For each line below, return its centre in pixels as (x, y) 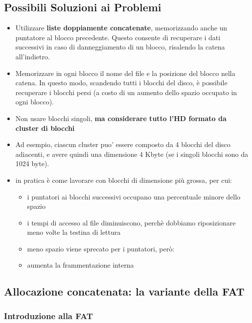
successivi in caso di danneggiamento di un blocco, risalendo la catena (120, 47)
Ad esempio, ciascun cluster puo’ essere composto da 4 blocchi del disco (123, 144)
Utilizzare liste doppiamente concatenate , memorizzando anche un (121, 28)
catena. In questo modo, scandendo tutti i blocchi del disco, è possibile (121, 83)
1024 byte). (32, 163)
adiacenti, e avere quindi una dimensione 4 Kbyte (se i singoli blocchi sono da (132, 154)
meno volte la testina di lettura (74, 232)
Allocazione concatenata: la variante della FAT (124, 291)
